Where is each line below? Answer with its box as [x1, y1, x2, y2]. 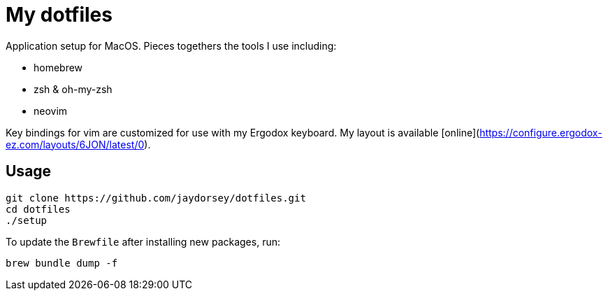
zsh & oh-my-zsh [34, 83, 113, 95]
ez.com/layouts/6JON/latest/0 [6, 138, 145, 150]
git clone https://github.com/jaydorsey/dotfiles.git [6, 192, 306, 204]
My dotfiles [6, 3, 113, 27]
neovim [34, 104, 68, 117]
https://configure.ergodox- [479, 126, 602, 139]
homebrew [34, 61, 83, 73]
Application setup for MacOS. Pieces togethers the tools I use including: [6, 39, 337, 52]
